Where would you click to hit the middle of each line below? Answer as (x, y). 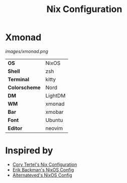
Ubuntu (54, 120)
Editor (15, 128)
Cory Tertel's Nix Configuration (45, 164)
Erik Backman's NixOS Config (43, 169)
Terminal (19, 79)
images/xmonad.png (27, 51)
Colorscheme (24, 87)
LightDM (55, 95)
